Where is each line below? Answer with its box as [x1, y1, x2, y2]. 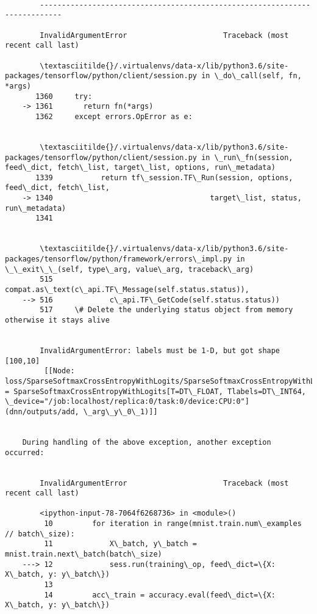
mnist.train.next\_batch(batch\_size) [5, 550, 162, 559]
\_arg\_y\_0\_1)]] [83, 407, 158, 416]
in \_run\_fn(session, [201, 153, 293, 162]
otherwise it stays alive [5, 316, 110, 324]
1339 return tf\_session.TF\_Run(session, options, [35, 173, 293, 182]
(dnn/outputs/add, [5, 407, 79, 416]
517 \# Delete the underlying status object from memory [40, 305, 293, 315]
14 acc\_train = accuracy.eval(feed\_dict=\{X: [44, 590, 276, 599]
